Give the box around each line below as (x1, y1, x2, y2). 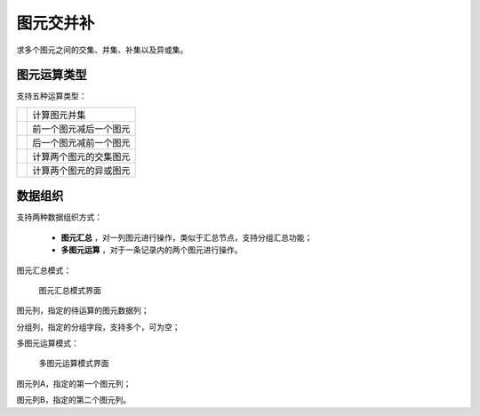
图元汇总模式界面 (38, 284, 101, 295)
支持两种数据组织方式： (16, 212, 102, 222)
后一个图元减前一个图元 (32, 136, 131, 148)
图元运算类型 (16, 68, 87, 83)
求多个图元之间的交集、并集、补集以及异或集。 (16, 44, 188, 55)
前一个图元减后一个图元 (32, 123, 131, 135)
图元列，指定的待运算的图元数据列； (16, 305, 149, 316)
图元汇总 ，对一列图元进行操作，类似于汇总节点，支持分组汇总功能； (60, 232, 313, 243)
